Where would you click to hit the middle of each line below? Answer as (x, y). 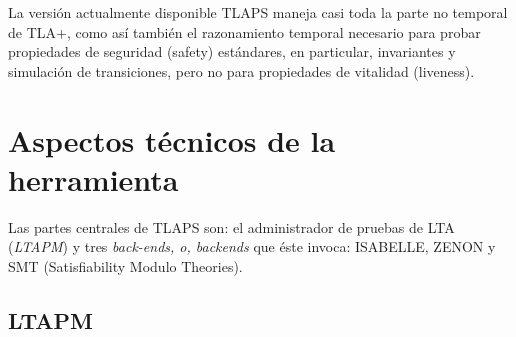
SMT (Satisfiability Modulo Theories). (125, 265)
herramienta (93, 178)
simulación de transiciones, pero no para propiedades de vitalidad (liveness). (241, 70)
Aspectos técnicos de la (172, 139)
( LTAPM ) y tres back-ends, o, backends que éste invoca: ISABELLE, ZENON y (252, 246)
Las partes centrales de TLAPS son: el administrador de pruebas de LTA (231, 226)
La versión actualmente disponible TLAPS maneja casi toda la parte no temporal (258, 12)
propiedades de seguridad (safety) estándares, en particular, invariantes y (232, 51)
